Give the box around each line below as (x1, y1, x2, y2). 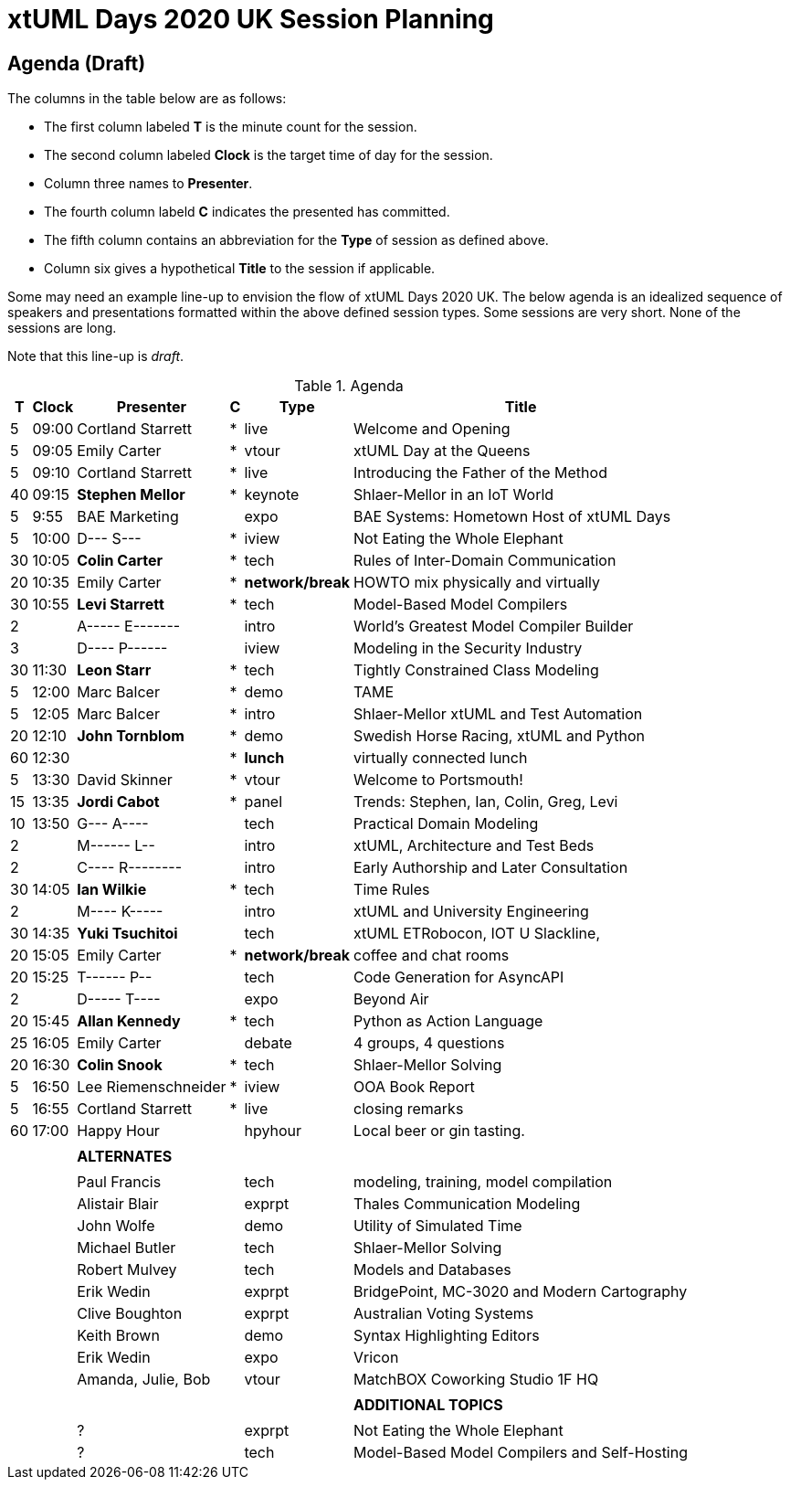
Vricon (353, 1348, 399, 1367)
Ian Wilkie (77, 880, 147, 899)
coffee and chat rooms (353, 946, 510, 965)
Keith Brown (77, 1326, 160, 1345)
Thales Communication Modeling (353, 1195, 581, 1214)
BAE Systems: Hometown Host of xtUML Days (353, 507, 671, 526)
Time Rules (353, 880, 430, 899)
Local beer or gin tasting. (353, 1121, 525, 1141)
